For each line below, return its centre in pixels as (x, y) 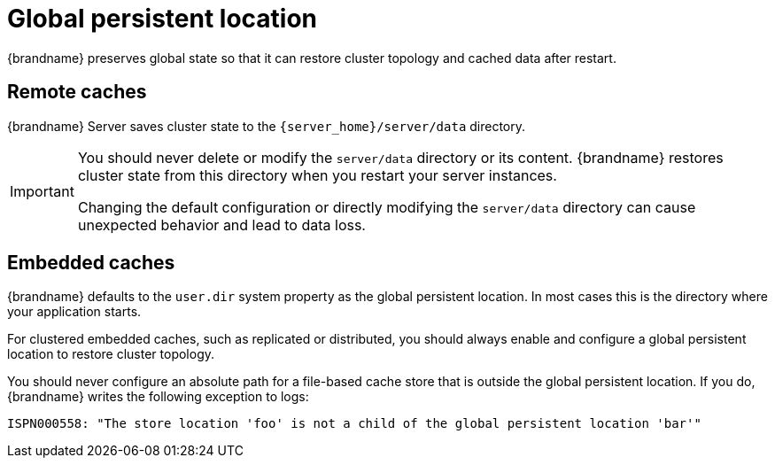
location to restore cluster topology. (111, 354)
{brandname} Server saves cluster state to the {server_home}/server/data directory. (267, 126)
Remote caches (77, 92)
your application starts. (74, 312)
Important (42, 191)
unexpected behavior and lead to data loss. (221, 225)
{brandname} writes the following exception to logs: (158, 397)
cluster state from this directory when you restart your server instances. (317, 175)
